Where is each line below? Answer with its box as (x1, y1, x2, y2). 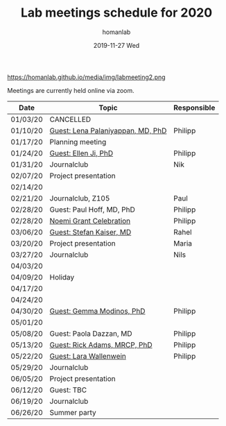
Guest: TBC (49, 385, 87, 395)
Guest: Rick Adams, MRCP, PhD (49, 340, 153, 350)
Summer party (49, 407, 96, 417)
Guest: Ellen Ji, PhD (49, 148, 114, 157)
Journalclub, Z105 (49, 193, 110, 203)
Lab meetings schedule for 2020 (20, 5, 213, 21)
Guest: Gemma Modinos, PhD (49, 306, 146, 316)
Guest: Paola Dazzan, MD (49, 328, 132, 338)
